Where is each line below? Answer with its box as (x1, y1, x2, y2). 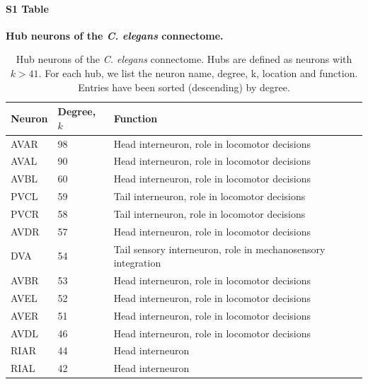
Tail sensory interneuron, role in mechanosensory (113, 241, 326, 256)
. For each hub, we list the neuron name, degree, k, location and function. (38, 65, 358, 80)
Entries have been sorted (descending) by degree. (78, 79, 290, 94)
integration (113, 255, 161, 270)
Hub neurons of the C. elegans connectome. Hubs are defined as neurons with (16, 52, 352, 66)
